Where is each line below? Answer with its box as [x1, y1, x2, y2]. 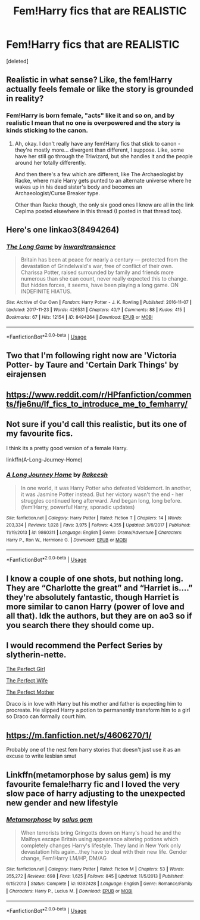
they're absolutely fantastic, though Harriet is [6, 592, 180, 602]
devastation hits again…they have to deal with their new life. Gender [20, 848, 187, 855]
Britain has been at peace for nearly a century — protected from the [20, 256, 188, 263]
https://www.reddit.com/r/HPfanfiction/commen [6, 389, 192, 399]
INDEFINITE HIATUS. [20, 288, 72, 295]
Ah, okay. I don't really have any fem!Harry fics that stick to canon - [14, 140, 181, 147]
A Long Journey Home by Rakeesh [6, 470, 108, 479]
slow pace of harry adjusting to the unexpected [6, 788, 186, 798]
